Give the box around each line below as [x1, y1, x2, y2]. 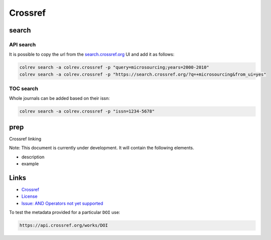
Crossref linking [9, 136, 41, 142]
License [21, 193, 38, 199]
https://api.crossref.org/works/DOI [19, 223, 108, 228]
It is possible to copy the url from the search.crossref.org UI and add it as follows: [9, 52, 174, 58]
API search [9, 41, 36, 48]
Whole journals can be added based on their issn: [9, 95, 110, 101]
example [21, 161, 39, 167]
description [21, 154, 45, 160]
